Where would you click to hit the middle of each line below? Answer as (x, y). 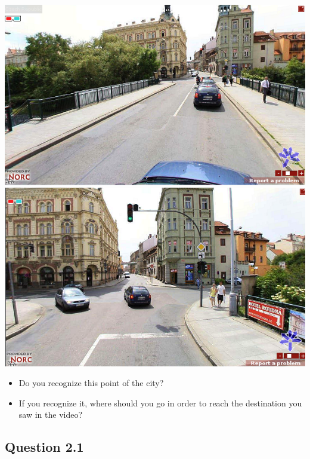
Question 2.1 (44, 447)
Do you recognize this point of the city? (91, 383)
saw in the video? (51, 414)
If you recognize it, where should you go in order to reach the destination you (160, 403)
